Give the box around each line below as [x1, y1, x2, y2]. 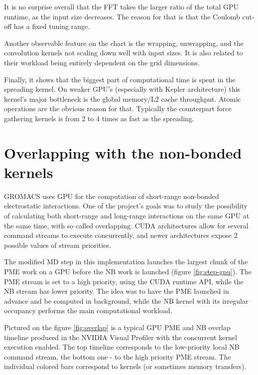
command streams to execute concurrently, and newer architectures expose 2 [4, 230, 238, 240]
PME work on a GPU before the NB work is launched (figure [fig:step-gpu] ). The [4, 266, 252, 276]
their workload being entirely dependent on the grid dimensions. [4, 57, 200, 67]
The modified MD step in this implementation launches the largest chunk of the [4, 256, 248, 267]
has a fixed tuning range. [13, 21, 90, 31]
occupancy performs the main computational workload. [4, 305, 172, 316]
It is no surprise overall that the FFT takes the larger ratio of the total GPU [4, 1, 239, 11]
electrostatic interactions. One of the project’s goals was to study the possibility [4, 200, 248, 211]
